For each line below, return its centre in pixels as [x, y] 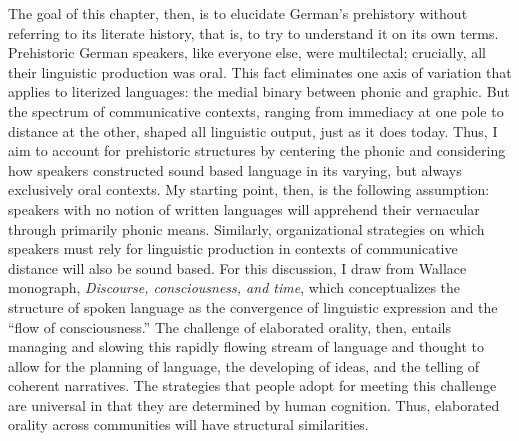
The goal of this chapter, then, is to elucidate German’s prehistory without [238, 13]
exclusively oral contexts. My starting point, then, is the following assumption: [249, 189]
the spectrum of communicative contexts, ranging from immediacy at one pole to [256, 110]
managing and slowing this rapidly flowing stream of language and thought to [246, 346]
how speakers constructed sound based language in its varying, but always [235, 169]
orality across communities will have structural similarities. [188, 424]
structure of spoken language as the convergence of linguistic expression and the [253, 306]
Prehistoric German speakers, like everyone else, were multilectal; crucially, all [247, 52]
